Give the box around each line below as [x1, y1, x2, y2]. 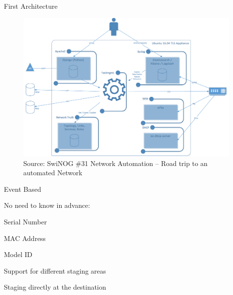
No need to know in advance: [4, 200, 90, 210]
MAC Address [4, 233, 46, 243]
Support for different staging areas [4, 265, 106, 276]
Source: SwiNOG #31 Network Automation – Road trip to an [23, 158, 208, 168]
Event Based [4, 184, 41, 194]
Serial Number [4, 217, 47, 227]
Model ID [4, 249, 33, 259]
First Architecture [4, 1, 58, 11]
